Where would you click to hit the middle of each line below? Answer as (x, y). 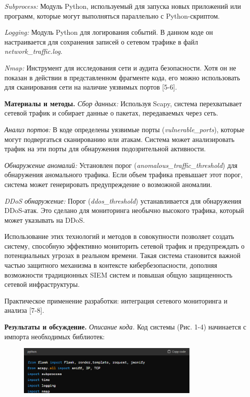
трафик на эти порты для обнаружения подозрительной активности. (105, 149)
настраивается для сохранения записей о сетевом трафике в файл (101, 41)
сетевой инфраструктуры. (42, 284)
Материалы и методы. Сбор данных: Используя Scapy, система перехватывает (123, 103)
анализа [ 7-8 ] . (24, 310)
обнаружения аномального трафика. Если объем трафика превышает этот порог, (124, 175)
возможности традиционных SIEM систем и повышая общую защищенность (119, 274)
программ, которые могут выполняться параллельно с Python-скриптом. (112, 15)
